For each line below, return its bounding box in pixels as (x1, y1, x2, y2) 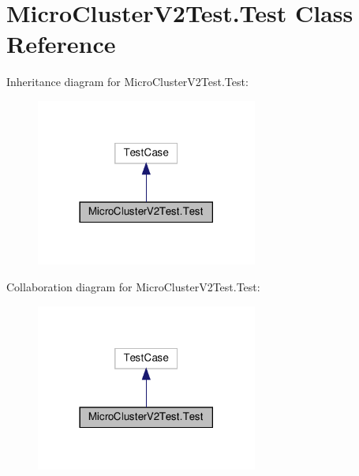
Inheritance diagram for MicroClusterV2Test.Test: (6, 73, 249, 90)
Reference (6, 28, 116, 60)
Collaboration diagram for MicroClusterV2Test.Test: (6, 279, 260, 295)
